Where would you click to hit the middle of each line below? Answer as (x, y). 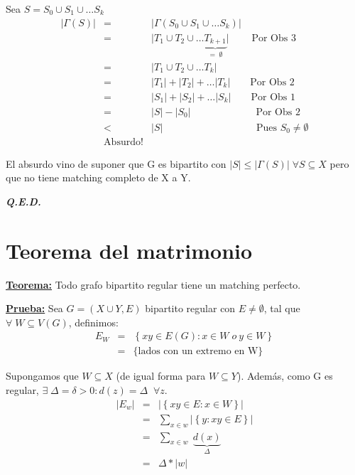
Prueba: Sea (34, 308)
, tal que (282, 308)
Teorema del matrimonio (129, 250)
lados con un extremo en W (198, 352)
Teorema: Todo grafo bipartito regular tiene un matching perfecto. (153, 284)
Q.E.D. (23, 201)
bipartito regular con (190, 308)
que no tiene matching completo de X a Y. (98, 177)
